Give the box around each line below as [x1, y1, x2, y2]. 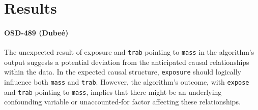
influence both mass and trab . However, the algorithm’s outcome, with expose [4, 77, 249, 87]
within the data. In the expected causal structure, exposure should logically [4, 66, 241, 77]
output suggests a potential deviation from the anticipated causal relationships [4, 56, 249, 67]
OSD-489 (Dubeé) [4, 27, 69, 38]
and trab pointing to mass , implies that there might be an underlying [4, 86, 222, 97]
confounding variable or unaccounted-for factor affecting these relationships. [4, 96, 241, 107]
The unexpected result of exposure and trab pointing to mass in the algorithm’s [4, 47, 254, 57]
